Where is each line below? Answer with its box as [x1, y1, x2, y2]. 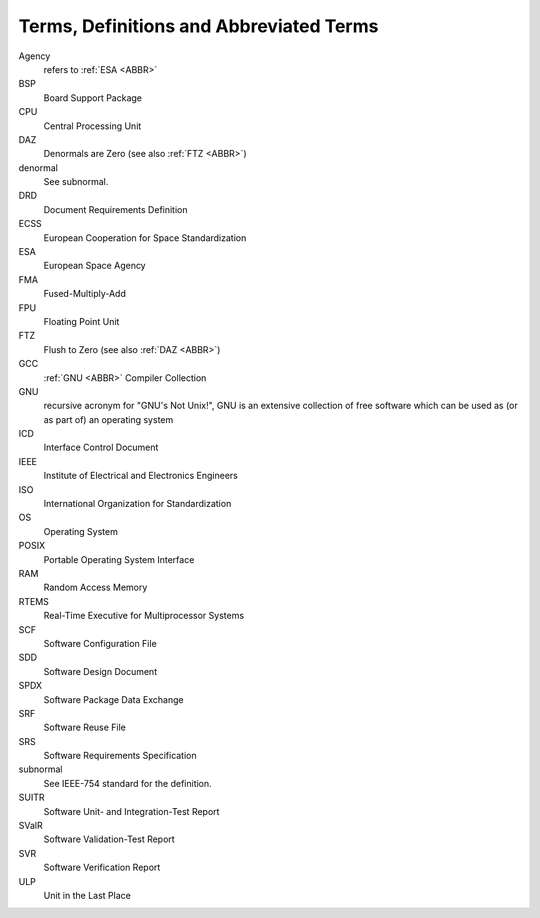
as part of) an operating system [43, 413, 174, 425]
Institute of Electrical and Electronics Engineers [43, 470, 239, 482]
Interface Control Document [43, 441, 159, 454]
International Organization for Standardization [43, 498, 232, 510]
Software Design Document [43, 665, 158, 677]
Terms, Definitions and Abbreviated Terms [18, 15, 379, 37]
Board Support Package [43, 91, 143, 104]
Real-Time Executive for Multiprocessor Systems [43, 610, 245, 622]
